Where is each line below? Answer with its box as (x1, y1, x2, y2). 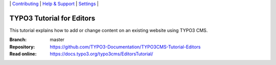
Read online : (9, 51, 37, 57)
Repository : (9, 44, 35, 50)
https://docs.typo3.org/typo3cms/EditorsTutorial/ (50, 51, 153, 57)
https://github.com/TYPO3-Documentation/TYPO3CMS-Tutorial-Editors (50, 44, 201, 50)
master (50, 37, 65, 43)
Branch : (9, 37, 27, 43)
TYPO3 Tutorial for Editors (9, 14, 96, 22)
